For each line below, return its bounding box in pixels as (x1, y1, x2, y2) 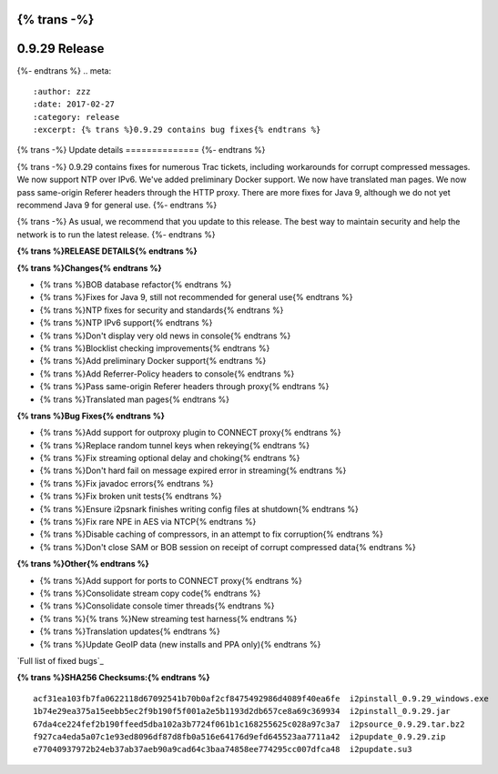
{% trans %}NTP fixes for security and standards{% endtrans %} (39, 305, 284, 316)
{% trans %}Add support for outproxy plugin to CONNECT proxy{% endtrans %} (39, 427, 341, 438)
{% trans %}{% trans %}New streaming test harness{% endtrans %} (39, 613, 298, 624)
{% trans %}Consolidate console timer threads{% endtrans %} (39, 600, 275, 611)
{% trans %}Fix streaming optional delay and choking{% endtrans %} (39, 453, 300, 464)
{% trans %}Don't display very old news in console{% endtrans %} (39, 330, 291, 341)
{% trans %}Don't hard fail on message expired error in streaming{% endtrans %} (39, 465, 347, 477)
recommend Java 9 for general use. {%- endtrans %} (16, 200, 218, 211)
